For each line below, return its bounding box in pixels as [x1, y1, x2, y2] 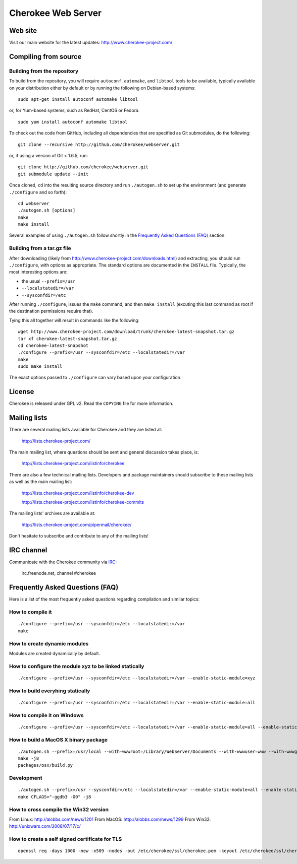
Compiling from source [9, 52, 82, 61]
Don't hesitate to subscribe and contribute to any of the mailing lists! [9, 533, 148, 539]
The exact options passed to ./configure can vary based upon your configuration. [9, 375, 182, 381]
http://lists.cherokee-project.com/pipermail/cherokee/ [21, 522, 132, 528]
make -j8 [18, 756, 39, 761]
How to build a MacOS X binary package [9, 736, 108, 743]
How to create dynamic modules [9, 640, 89, 647]
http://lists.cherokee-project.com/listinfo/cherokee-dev [21, 490, 135, 496]
